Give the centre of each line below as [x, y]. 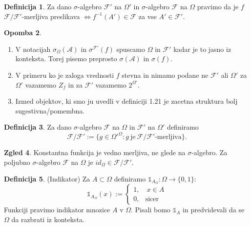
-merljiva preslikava [51, 16]
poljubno [17, 162]
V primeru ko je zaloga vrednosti [65, 75]
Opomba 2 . [23, 33]
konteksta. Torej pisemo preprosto [66, 58]
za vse [147, 16]
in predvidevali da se [214, 210]
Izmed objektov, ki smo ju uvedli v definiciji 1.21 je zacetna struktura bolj [126, 101]
